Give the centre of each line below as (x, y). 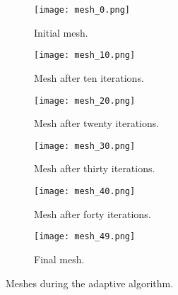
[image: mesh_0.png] (82, 10)
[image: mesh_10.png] (85, 55)
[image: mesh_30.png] (85, 146)
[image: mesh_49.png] (85, 237)
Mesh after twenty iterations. (97, 123)
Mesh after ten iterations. (89, 77)
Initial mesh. (61, 32)
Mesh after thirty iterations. (95, 168)
